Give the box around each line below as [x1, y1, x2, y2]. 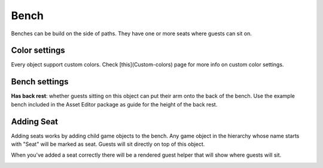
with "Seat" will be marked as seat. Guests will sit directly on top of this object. [11, 140, 205, 148]
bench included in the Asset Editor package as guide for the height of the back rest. [11, 100, 218, 108]
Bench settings [11, 77, 69, 87]
